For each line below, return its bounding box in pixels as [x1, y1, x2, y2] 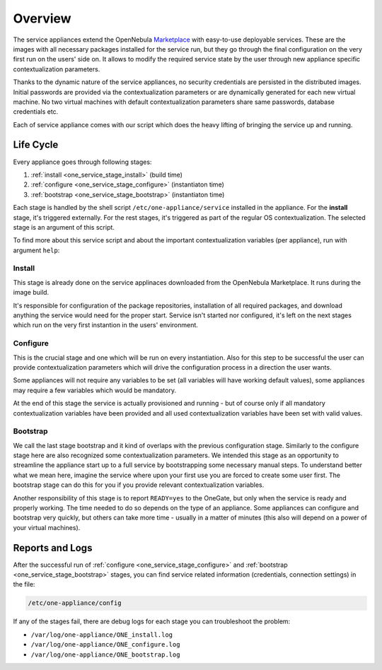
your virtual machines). [13, 523, 81, 531]
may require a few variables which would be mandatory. [13, 386, 177, 394]
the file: [13, 580, 35, 589]
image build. [13, 288, 50, 297]
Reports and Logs [13, 541, 93, 554]
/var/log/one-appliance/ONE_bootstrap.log [30, 650, 180, 659]
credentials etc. [13, 107, 59, 116]
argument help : [13, 246, 60, 254]
